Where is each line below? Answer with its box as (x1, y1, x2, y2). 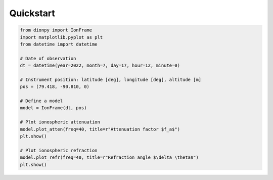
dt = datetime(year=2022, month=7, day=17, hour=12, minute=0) (20, 63, 180, 68)
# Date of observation (20, 56, 76, 61)
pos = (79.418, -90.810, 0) (20, 84, 89, 89)
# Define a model (20, 98, 63, 104)
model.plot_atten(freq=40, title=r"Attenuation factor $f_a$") (20, 126, 180, 132)
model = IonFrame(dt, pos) (20, 105, 87, 111)
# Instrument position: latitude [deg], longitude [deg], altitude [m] (20, 76, 202, 82)
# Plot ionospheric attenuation (20, 119, 101, 125)
